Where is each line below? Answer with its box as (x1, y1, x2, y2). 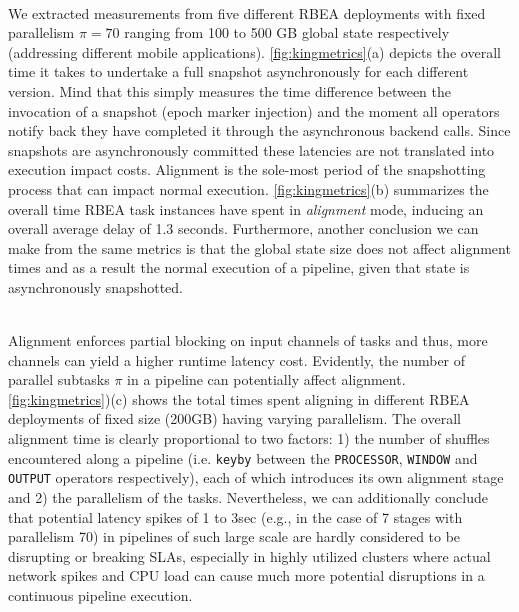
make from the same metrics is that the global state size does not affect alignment (8, 237, 511, 258)
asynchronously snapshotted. (8, 276, 183, 297)
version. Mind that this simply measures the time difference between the (8, 80, 452, 101)
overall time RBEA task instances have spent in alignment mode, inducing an (8, 198, 484, 219)
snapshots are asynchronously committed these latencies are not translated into (8, 139, 495, 160)
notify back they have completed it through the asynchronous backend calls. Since (8, 120, 511, 141)
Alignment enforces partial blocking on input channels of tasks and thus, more (8, 330, 488, 351)
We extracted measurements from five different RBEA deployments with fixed (8, 2, 486, 23)
